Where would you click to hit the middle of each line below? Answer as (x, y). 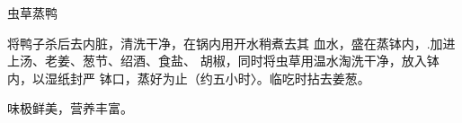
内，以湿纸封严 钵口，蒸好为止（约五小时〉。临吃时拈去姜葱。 (189, 78)
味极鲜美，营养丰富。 (70, 108)
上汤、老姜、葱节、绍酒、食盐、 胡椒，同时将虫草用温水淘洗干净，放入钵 (223, 61)
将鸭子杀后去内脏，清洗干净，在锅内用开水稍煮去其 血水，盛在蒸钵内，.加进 (231, 43)
